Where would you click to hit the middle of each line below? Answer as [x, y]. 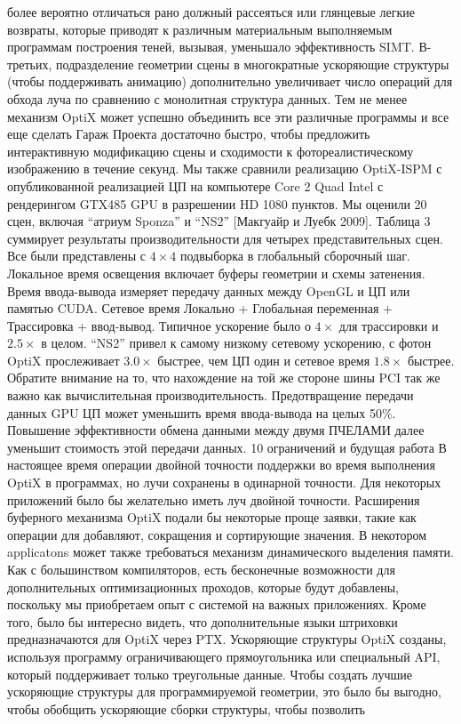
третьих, [30, 64]
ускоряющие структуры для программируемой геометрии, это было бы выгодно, [224, 692]
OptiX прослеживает [64, 360]
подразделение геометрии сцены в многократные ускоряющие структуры [253, 64]
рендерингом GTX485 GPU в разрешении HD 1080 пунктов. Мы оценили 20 [217, 203]
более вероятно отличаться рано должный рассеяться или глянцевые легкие [211, 12]
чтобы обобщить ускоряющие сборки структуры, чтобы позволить [186, 708]
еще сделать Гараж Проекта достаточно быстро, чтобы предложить [189, 134]
